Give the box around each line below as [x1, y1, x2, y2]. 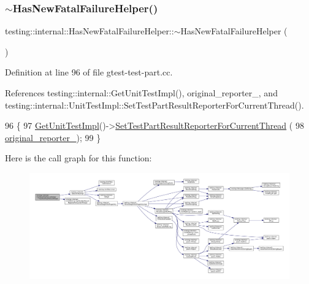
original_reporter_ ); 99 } [5, 131, 101, 144]
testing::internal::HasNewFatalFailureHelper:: [5, 25, 174, 37]
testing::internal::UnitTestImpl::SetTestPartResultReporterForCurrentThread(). [5, 98, 304, 111]
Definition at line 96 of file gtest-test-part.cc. [5, 66, 173, 79]
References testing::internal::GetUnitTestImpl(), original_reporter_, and [5, 86, 278, 99]
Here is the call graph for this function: [5, 152, 152, 164]
